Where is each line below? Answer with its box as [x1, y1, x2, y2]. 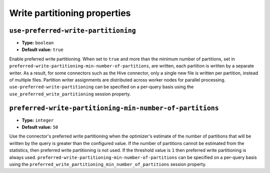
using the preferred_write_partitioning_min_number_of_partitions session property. [9, 161, 207, 167]
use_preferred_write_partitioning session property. [9, 90, 131, 97]
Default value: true [21, 46, 63, 52]
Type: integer [21, 117, 54, 123]
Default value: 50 [21, 124, 58, 130]
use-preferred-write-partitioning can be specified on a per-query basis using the [9, 84, 194, 90]
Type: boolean [21, 40, 54, 46]
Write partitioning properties [9, 7, 131, 18]
